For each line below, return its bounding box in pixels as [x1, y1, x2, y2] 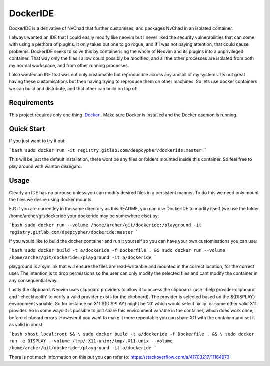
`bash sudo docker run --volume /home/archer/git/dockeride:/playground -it [9, 222, 202, 228]
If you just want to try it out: [9, 138, 66, 144]
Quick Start [9, 125, 45, 133]
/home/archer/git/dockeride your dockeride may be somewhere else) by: [9, 213, 159, 219]
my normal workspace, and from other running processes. [9, 62, 129, 68]
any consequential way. [9, 277, 58, 283]
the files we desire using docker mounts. [9, 196, 93, 202]
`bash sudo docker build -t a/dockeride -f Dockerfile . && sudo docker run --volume [9, 248, 226, 253]
